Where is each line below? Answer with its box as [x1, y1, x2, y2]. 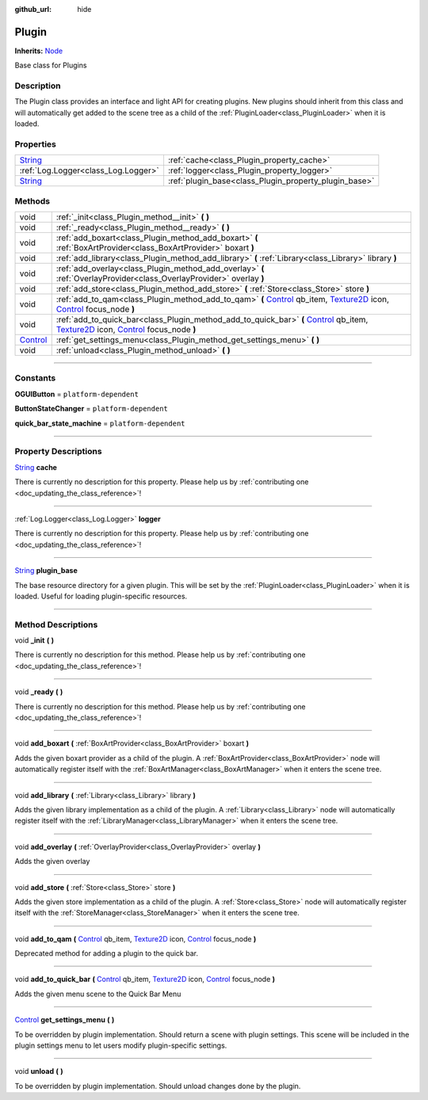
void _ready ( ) [14, 687, 63, 697]
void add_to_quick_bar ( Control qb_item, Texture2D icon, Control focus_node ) [14, 975, 276, 984]
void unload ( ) [14, 1067, 63, 1076]
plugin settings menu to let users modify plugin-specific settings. [14, 1041, 227, 1050]
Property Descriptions [14, 446, 102, 457]
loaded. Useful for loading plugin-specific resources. [14, 591, 188, 601]
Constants [14, 372, 56, 384]
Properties [14, 139, 57, 150]
